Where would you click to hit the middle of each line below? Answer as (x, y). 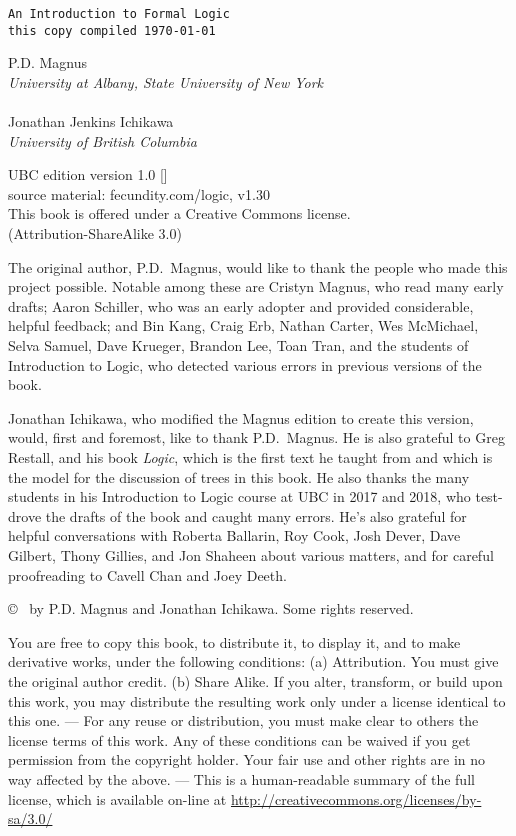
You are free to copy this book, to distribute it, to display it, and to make (234, 641)
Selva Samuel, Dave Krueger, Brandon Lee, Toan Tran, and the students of (238, 345)
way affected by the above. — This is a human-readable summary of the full (241, 778)
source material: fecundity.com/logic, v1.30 (139, 193)
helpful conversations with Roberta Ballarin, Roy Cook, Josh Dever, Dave (234, 535)
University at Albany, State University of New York (166, 81)
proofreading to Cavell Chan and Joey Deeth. (147, 574)
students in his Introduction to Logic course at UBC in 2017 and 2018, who (239, 496)
